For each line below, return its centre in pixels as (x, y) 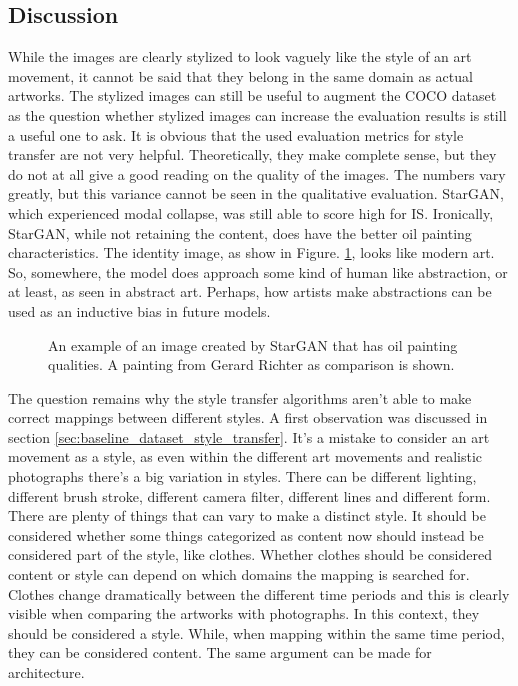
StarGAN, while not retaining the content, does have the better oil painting (240, 232)
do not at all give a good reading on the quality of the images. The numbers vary (257, 173)
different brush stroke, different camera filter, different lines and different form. (249, 495)
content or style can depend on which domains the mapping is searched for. (239, 574)
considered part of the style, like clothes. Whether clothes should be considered (250, 554)
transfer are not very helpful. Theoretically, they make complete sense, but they (252, 154)
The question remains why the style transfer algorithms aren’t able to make (240, 397)
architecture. (46, 672)
